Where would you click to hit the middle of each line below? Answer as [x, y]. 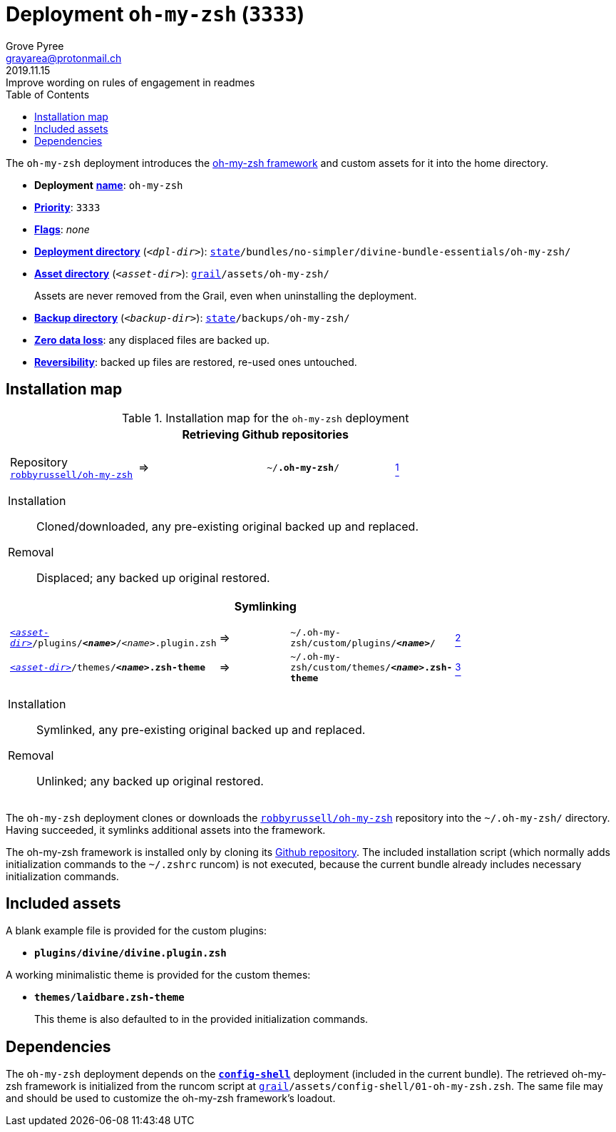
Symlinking [265, 606]
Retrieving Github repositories [265, 434]
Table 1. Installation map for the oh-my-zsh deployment [265, 418]
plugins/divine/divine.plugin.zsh [130, 953]
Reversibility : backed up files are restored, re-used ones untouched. [196, 362]
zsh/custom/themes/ [341, 667]
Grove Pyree [35, 46]
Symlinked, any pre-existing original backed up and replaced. [201, 729]
